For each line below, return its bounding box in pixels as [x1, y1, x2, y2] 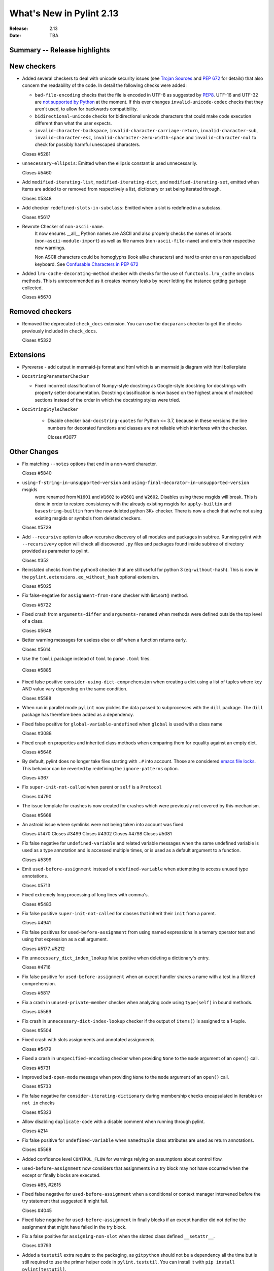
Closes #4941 [22, 920, 51, 926]
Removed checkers [9, 308, 72, 316]
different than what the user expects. [35, 120, 112, 127]
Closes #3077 [47, 434, 77, 440]
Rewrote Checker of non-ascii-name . [22, 223, 104, 229]
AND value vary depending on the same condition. [22, 686, 128, 692]
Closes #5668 [22, 812, 52, 818]
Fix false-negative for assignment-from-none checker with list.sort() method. [22, 592, 188, 598]
